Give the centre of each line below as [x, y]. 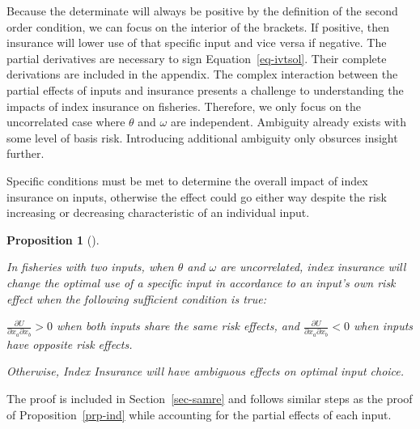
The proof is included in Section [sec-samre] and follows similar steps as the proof [210, 398]
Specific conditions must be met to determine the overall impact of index [187, 180]
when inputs [384, 326]
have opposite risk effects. [70, 344]
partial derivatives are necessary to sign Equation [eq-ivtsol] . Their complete [197, 58]
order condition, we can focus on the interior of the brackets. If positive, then [198, 26]
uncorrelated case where [66, 122]
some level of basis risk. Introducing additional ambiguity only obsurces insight [202, 137]
